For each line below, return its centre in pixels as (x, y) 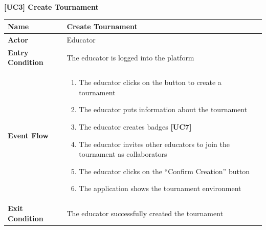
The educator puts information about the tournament (163, 109)
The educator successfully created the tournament (145, 213)
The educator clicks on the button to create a (150, 82)
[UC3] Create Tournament (51, 7)
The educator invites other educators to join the (154, 144)
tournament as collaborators (123, 154)
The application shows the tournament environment (160, 188)
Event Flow (28, 135)
